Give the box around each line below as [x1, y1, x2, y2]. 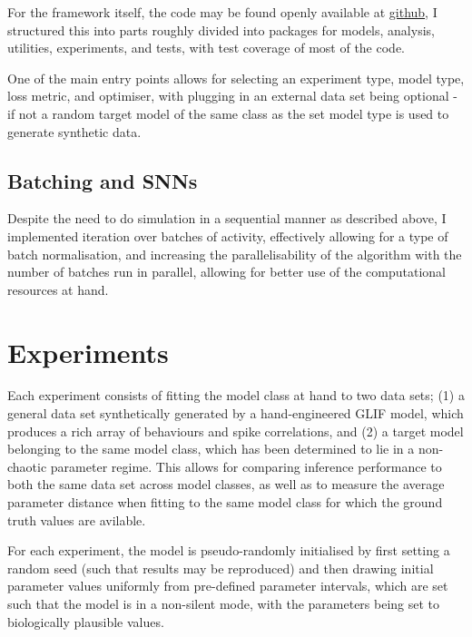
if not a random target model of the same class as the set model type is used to [7, 103, 449, 122]
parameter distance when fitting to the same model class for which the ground [7, 493, 443, 512]
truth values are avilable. [7, 510, 146, 529]
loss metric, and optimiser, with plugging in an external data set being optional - [7, 86, 457, 105]
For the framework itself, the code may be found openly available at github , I [7, 3, 438, 21]
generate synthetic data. [7, 122, 142, 141]
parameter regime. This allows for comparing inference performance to [50, 456, 442, 475]
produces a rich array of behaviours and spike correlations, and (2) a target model [7, 421, 464, 440]
